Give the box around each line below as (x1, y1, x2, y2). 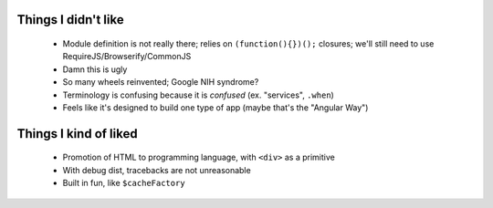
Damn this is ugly (62, 64, 128, 75)
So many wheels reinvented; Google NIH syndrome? (62, 77, 259, 88)
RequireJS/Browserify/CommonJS (62, 51, 192, 62)
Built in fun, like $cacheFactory (62, 178, 186, 189)
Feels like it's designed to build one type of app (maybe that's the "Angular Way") (62, 101, 369, 113)
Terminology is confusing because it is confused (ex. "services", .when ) (62, 89, 335, 100)
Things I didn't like (16, 12, 124, 27)
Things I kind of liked (16, 126, 138, 141)
